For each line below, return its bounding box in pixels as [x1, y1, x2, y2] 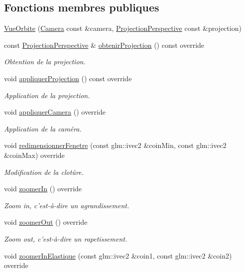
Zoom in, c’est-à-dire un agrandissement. [4, 200, 129, 210]
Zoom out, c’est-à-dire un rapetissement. [4, 233, 127, 244]
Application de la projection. [4, 90, 90, 100]
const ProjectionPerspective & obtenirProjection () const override [4, 39, 205, 50]
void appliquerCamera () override [4, 107, 106, 117]
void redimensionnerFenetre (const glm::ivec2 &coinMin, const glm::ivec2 [4, 140, 227, 150]
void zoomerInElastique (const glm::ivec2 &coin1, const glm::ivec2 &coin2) [4, 250, 232, 261]
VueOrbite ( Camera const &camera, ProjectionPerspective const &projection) [4, 23, 242, 33]
